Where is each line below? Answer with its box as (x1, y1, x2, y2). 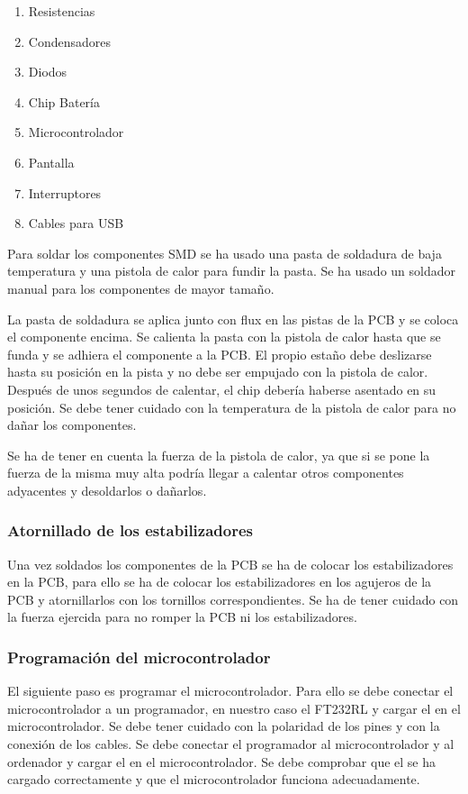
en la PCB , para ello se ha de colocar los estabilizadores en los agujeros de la (7, 572, 432, 591)
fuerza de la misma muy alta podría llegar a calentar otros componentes (7, 463, 404, 482)
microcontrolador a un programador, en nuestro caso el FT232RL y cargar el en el (7, 698, 461, 717)
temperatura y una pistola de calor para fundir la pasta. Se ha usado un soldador (7, 261, 455, 280)
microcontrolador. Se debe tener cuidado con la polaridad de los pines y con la (7, 716, 440, 735)
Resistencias (28, 2, 95, 20)
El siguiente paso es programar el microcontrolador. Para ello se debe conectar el (7, 681, 454, 700)
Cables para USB (28, 214, 124, 233)
